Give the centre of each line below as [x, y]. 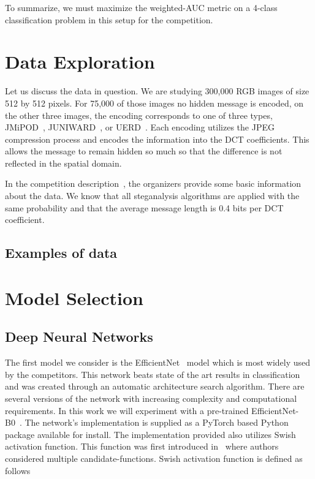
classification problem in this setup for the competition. [109, 19]
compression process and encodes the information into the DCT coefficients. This [157, 139]
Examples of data [61, 253]
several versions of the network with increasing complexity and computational [151, 398]
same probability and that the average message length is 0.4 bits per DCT [144, 207]
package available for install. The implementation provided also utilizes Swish [150, 434]
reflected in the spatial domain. [63, 163]
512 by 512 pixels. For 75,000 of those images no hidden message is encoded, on [154, 103]
